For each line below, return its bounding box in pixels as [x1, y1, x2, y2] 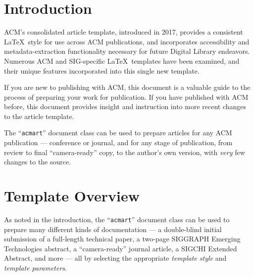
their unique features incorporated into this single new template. [4, 65, 200, 76]
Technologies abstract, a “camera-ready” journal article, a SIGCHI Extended [4, 243, 237, 253]
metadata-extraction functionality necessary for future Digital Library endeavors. [4, 46, 250, 56]
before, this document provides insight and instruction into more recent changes [4, 101, 247, 112]
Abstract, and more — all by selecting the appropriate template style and [4, 253, 227, 263]
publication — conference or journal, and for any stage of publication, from [4, 137, 233, 148]
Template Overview [4, 186, 140, 206]
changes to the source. [4, 157, 71, 167]
